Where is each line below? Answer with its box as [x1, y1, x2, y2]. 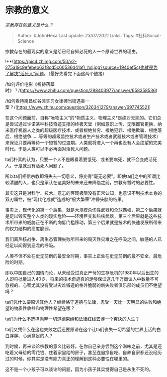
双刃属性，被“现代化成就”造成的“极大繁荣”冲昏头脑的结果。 [5, 196, 126, 202]
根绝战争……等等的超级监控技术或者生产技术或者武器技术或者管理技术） [13, 133, 161, 139]
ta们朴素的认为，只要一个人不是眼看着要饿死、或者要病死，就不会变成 [5, 156, 149, 162]
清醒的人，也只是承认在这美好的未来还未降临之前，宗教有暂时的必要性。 [9, 179, 158, 185]
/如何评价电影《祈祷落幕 [5, 81, 55, 87]
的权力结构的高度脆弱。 [5, 225, 53, 232]
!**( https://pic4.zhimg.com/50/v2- [5, 58, 77, 64]
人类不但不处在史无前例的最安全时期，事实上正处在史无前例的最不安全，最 [5, 252, 158, 259]
